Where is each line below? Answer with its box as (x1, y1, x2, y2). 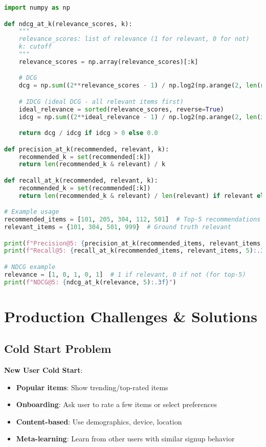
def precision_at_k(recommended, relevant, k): (4, 145, 169, 153)
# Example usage (4, 208, 59, 216)
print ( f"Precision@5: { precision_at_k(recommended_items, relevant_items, (4, 239, 264, 247)
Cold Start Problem (4, 341, 112, 356)
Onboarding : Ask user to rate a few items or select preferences (16, 399, 217, 410)
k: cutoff (18, 43, 52, 51)
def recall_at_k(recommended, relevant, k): (4, 176, 158, 184)
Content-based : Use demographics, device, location (16, 416, 182, 427)
